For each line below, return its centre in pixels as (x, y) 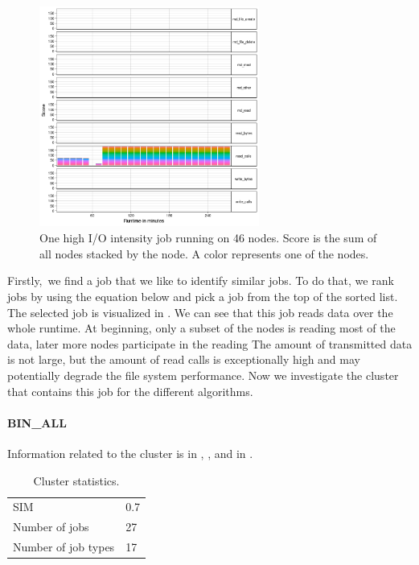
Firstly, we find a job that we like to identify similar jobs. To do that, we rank (201, 280)
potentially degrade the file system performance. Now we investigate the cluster (203, 375)
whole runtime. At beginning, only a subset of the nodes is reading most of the (201, 328)
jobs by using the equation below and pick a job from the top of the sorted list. (203, 296)
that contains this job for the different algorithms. (130, 391)
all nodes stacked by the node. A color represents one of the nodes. (204, 253)
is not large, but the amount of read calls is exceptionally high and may (184, 359)
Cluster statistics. (76, 480)
